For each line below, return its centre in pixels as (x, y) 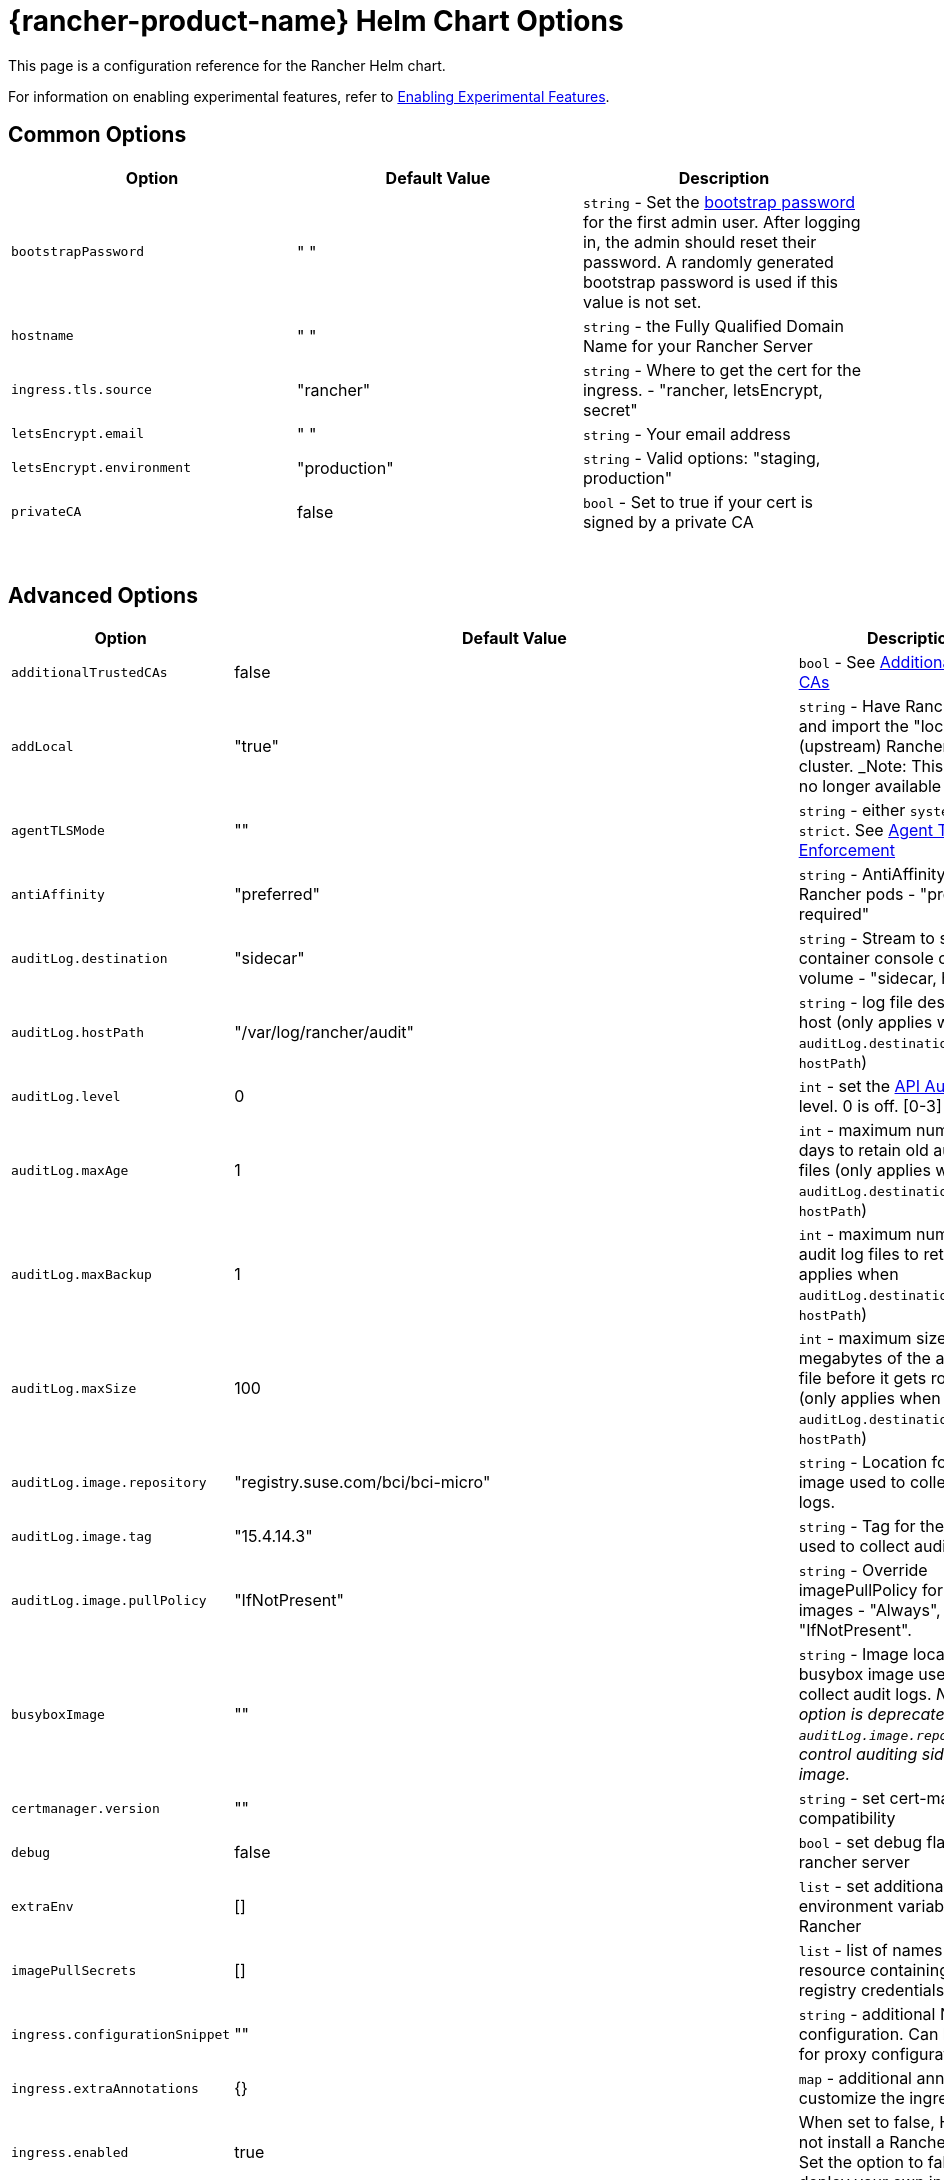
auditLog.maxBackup (81, 1274)
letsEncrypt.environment (101, 468)
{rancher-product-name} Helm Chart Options (316, 21)
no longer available (870, 786)
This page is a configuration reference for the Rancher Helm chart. (227, 65)
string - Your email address (686, 433)
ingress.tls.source (81, 390)
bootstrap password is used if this (710, 281)
